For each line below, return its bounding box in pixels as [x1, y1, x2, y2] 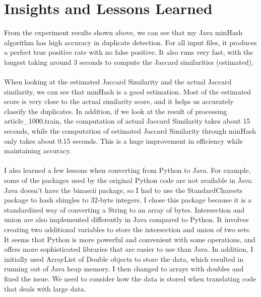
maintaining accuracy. [4, 145, 72, 156]
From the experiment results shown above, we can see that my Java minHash [4, 27, 242, 38]
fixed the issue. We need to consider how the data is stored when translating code [4, 273, 256, 283]
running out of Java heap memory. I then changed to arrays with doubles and [4, 263, 244, 274]
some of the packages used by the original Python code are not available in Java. [4, 175, 253, 185]
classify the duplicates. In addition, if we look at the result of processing [4, 106, 227, 116]
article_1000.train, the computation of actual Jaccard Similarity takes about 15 [4, 116, 250, 126]
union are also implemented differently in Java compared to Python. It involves [4, 214, 249, 225]
